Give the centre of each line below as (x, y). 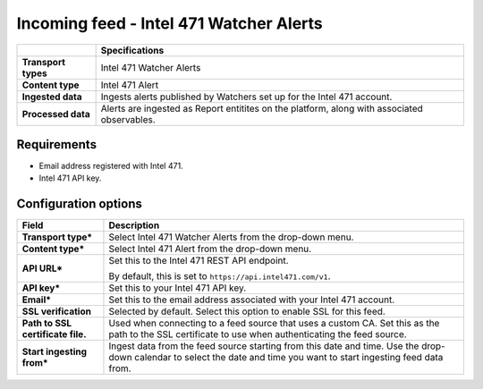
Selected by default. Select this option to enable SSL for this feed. (247, 311)
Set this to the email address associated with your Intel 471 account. (252, 300)
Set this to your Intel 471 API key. (178, 288)
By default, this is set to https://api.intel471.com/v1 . (220, 276)
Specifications (132, 50)
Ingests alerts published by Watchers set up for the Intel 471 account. (246, 97)
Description (134, 225)
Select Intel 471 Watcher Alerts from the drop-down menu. (231, 237)
